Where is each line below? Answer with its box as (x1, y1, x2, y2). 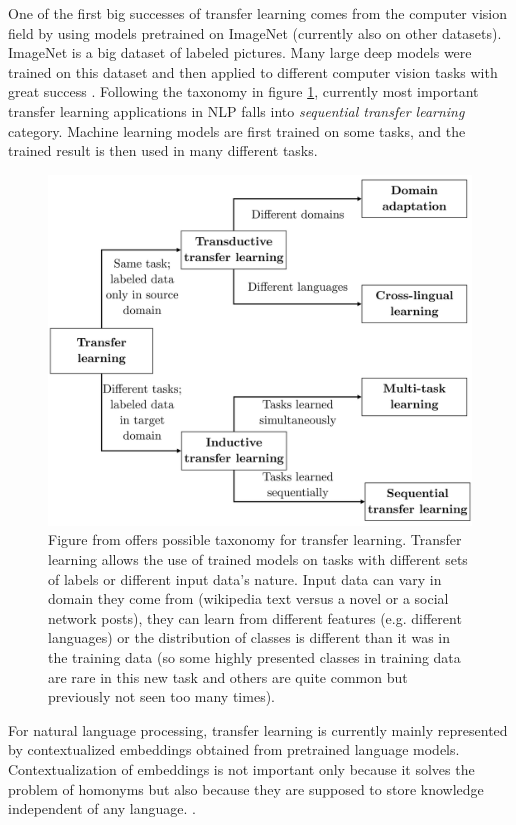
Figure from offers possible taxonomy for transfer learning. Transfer (48, 529, 462, 550)
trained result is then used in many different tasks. (8, 140, 318, 161)
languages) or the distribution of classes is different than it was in (48, 627, 450, 648)
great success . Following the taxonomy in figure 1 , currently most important (8, 81, 479, 102)
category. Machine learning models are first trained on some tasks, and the (8, 120, 466, 141)
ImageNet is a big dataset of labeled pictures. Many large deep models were (8, 42, 472, 63)
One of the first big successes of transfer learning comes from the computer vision (8, 3, 507, 23)
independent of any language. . (8, 798, 196, 819)
